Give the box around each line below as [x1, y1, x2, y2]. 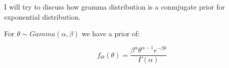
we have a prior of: [81, 28, 140, 39]
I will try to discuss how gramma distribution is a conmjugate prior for [4, 2, 225, 12]
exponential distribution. [4, 11, 81, 22]
